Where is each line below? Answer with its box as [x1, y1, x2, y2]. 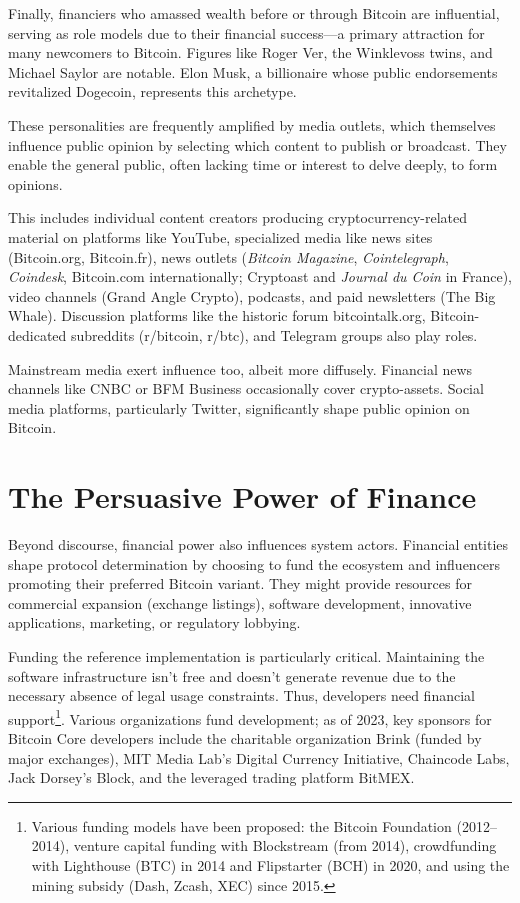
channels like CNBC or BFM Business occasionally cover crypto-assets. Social [8, 378, 484, 399]
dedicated [8, 324, 67, 345]
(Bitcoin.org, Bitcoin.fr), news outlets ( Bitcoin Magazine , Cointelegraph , [8, 246, 449, 267]
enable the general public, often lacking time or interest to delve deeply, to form [8, 154, 498, 175]
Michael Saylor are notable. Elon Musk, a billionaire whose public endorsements [8, 61, 498, 82]
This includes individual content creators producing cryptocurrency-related [8, 207, 468, 228]
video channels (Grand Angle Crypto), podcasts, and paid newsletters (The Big [8, 285, 496, 306]
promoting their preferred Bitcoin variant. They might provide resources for [8, 573, 472, 594]
